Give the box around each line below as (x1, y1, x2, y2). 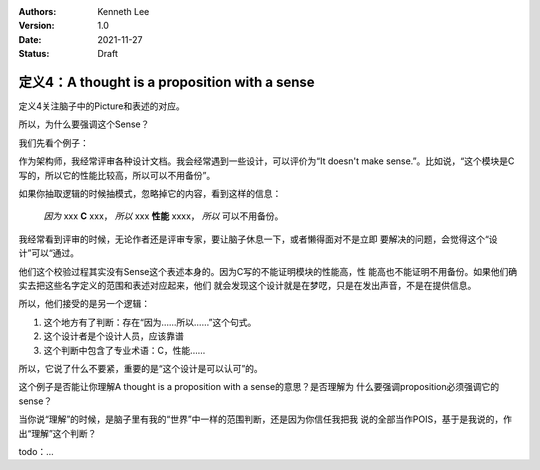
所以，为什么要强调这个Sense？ (18, 118, 150, 130)
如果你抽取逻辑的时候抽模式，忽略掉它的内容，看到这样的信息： (18, 188, 282, 200)
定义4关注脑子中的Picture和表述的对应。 (18, 100, 185, 112)
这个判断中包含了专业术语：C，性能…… (43, 344, 206, 356)
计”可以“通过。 (18, 247, 80, 259)
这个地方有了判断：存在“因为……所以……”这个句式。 (43, 316, 257, 328)
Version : (18, 20, 55, 32)
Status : (18, 48, 50, 60)
